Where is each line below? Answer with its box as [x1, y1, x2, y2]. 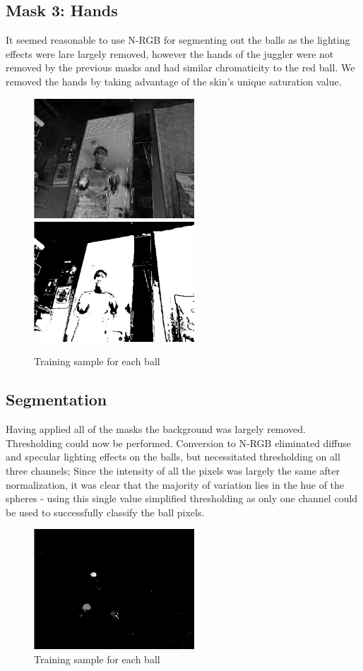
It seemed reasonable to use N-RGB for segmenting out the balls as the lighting [6, 32, 350, 47]
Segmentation [6, 388, 107, 410]
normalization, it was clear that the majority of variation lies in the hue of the [6, 477, 345, 492]
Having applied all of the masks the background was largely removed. [6, 422, 307, 437]
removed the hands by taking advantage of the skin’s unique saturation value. [6, 73, 342, 88]
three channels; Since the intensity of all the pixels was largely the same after [6, 463, 340, 477]
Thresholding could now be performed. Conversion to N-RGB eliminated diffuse [6, 435, 351, 450]
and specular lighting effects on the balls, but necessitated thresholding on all [6, 449, 340, 464]
